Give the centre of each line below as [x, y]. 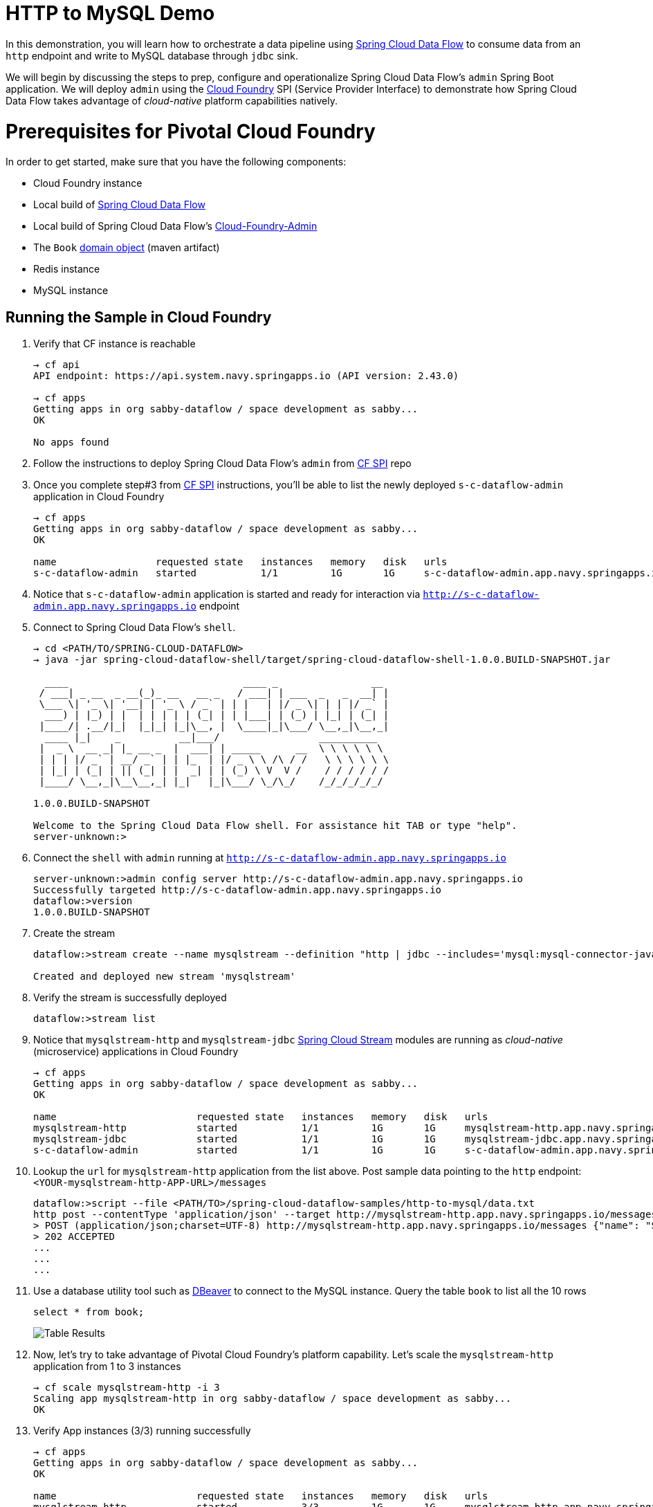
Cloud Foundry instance [88, 183]
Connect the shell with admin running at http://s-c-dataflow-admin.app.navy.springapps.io [270, 858]
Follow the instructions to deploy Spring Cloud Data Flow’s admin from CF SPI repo [222, 464]
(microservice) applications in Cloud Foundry [136, 1052]
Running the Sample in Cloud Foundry [139, 317]
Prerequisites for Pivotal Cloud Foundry [191, 131]
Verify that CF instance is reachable [114, 344]
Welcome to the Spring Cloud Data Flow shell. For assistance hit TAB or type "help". [275, 826]
